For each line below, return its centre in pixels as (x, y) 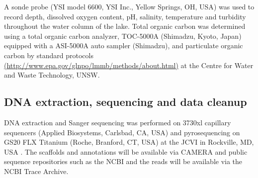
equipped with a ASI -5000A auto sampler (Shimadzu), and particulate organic (124, 45)
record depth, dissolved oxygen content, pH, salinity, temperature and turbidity (125, 16)
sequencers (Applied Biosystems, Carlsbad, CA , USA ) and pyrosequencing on (122, 132)
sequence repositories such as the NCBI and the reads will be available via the (123, 161)
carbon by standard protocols (49, 55)
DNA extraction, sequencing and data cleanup (126, 102)
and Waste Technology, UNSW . (52, 75)
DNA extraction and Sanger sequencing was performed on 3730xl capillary (118, 122)
